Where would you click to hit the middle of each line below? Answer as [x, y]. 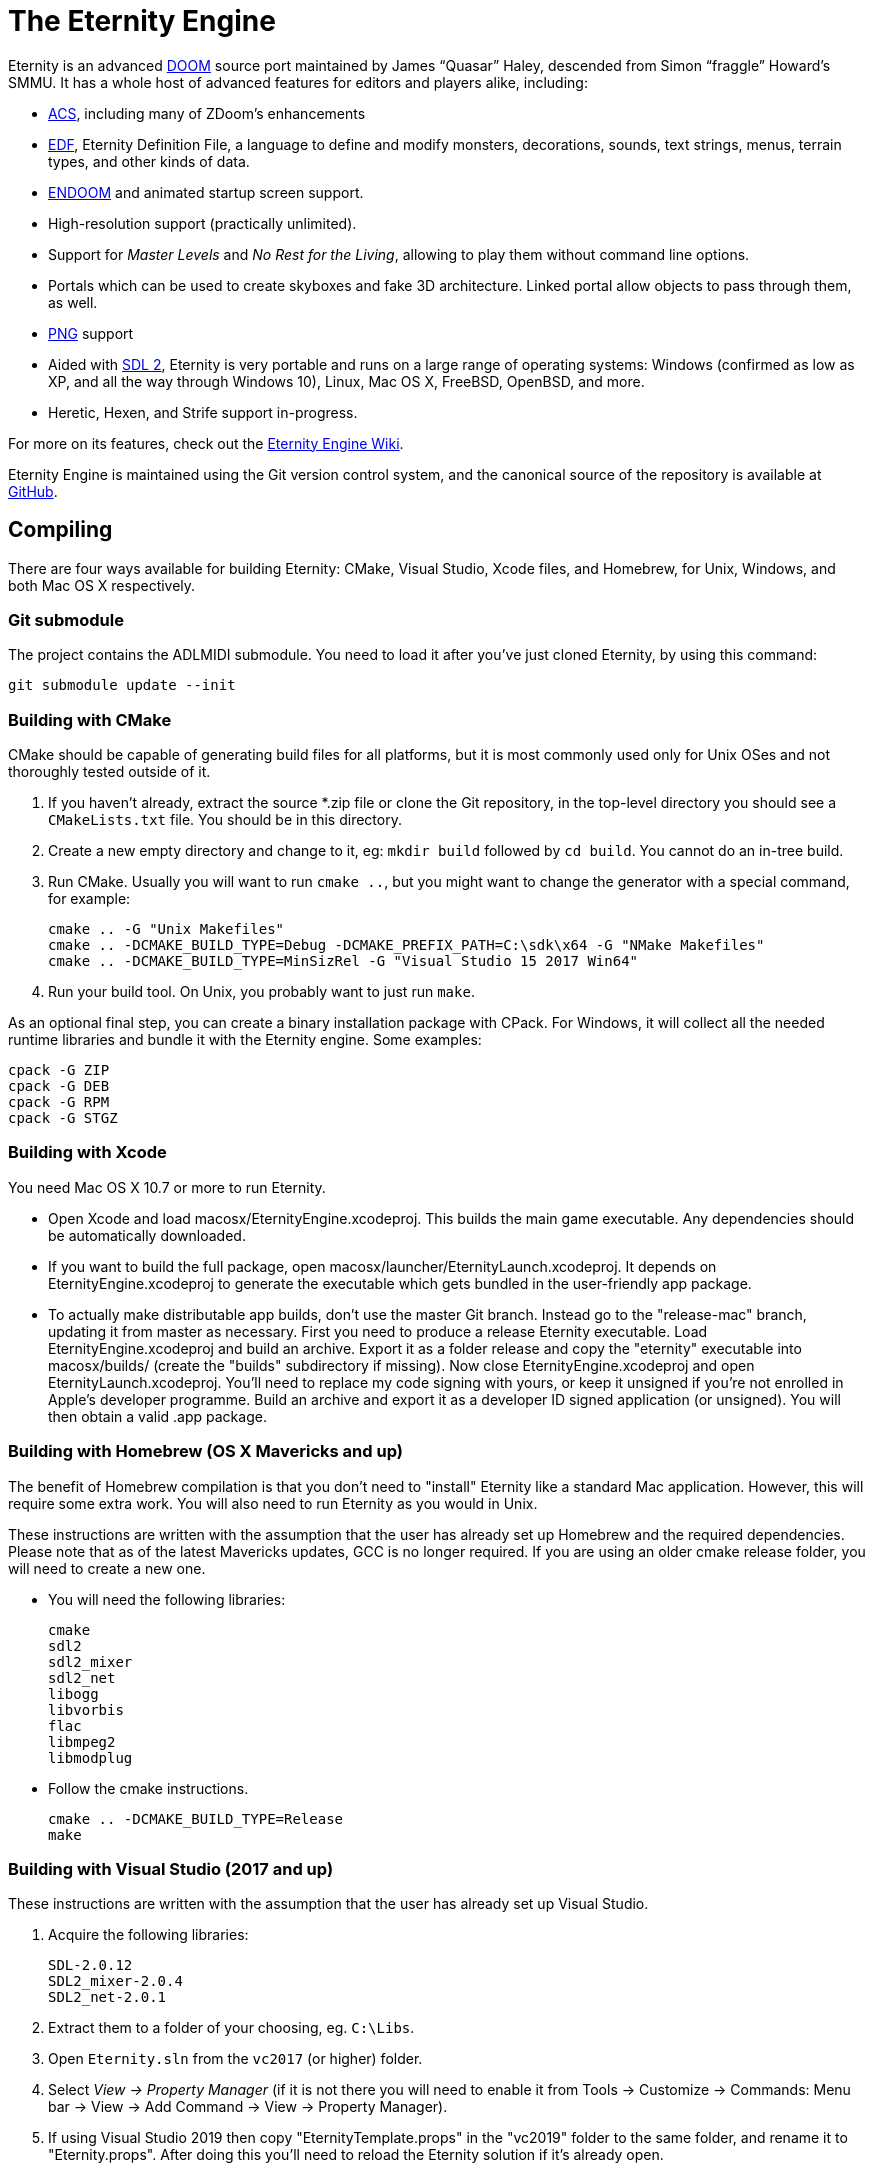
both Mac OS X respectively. [102, 585]
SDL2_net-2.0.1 [107, 1997]
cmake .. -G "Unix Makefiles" [166, 929]
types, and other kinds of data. [149, 161]
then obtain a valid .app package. [157, 1416]
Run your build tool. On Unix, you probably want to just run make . [261, 992]
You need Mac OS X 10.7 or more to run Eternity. [167, 1187]
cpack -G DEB [59, 1086]
